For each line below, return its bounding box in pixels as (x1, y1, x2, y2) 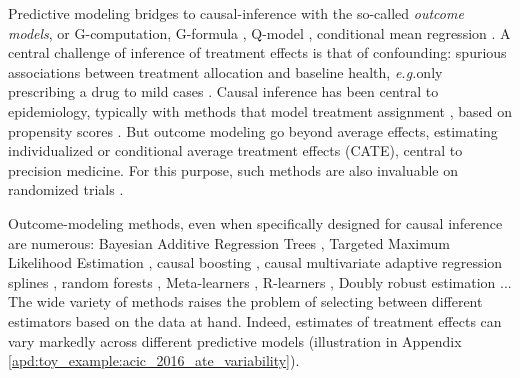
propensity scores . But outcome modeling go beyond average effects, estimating (8, 120, 498, 141)
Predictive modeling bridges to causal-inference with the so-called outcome (8, 3, 464, 23)
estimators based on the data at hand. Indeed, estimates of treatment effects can (8, 310, 502, 331)
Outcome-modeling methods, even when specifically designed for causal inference (8, 212, 503, 233)
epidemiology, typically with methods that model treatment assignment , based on (8, 100, 512, 121)
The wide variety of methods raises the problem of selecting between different (8, 291, 483, 312)
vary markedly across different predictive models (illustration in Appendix (8, 330, 462, 351)
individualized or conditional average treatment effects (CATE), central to (8, 140, 463, 161)
